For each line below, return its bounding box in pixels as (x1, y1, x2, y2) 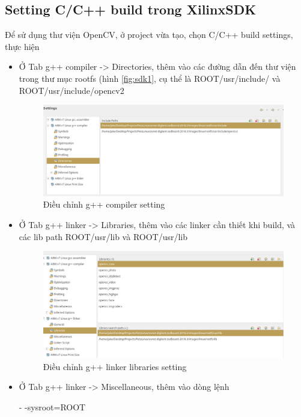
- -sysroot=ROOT (19, 400, 86, 413)
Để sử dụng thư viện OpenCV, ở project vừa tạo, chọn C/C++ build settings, (5, 28, 293, 41)
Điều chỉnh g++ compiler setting (43, 198, 165, 211)
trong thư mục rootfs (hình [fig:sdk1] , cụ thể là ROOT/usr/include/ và (19, 72, 281, 84)
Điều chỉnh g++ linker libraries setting (43, 360, 187, 372)
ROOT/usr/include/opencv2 (19, 84, 124, 96)
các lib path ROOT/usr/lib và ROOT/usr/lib (19, 230, 188, 242)
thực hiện (5, 40, 40, 52)
